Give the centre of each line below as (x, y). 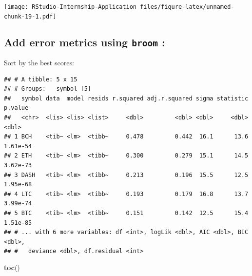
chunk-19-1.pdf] (30, 16)
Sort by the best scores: (39, 63)
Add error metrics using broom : (85, 42)
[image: (16, 7)
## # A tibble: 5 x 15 (41, 79)
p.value (16, 108)
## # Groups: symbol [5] (48, 89)
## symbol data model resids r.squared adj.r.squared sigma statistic (126, 98)
